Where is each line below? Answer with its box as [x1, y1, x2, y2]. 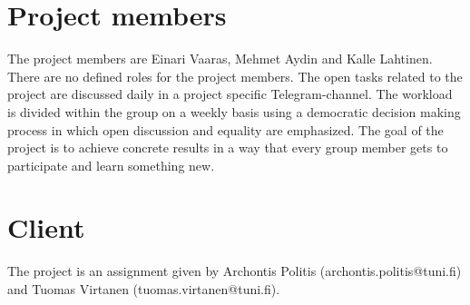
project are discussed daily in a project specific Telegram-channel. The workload [7, 84, 453, 103]
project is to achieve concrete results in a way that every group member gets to [7, 138, 448, 157]
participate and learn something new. [7, 155, 215, 174]
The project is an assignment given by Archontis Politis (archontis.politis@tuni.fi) [7, 261, 462, 280]
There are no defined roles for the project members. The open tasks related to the [7, 66, 463, 85]
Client [7, 209, 85, 246]
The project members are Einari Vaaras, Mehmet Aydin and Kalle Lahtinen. [7, 49, 433, 68]
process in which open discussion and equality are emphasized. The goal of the [7, 120, 444, 139]
